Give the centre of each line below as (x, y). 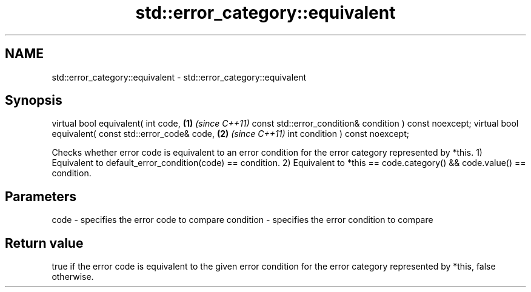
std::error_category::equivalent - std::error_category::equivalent (179, 77)
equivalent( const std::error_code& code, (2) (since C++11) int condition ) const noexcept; (230, 134)
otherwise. (73, 277)
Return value (44, 243)
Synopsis (34, 101)
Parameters (41, 196)
